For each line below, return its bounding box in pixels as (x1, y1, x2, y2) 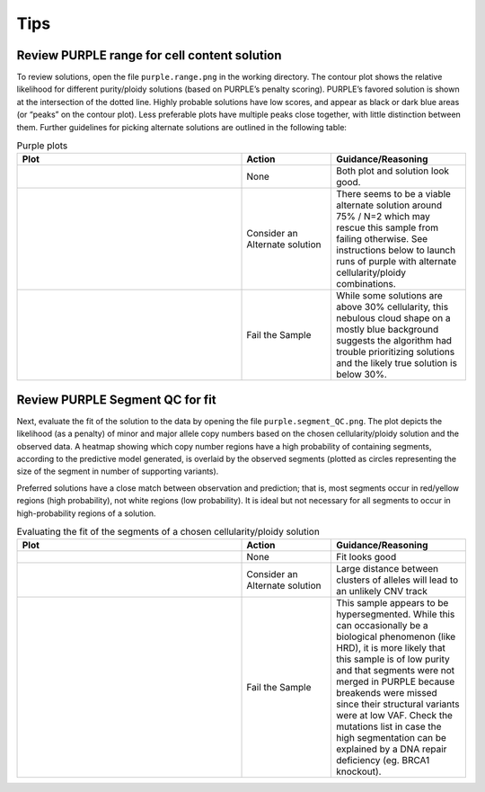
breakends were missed (336, 687, 437, 699)
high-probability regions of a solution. (16, 508, 156, 519)
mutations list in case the (336, 720, 442, 733)
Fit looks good (336, 551, 397, 564)
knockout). (336, 765, 382, 778)
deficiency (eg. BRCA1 (336, 754, 430, 767)
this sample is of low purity (336, 653, 450, 665)
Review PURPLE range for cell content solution (16, 48, 282, 63)
